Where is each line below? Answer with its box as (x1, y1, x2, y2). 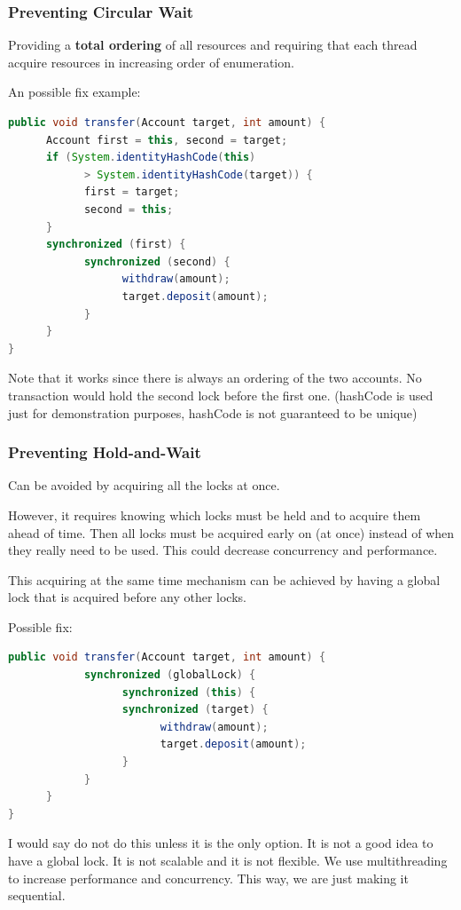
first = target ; (83, 186, 180, 199)
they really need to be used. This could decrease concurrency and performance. (8, 541, 438, 559)
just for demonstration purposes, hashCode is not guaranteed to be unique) (8, 403, 418, 422)
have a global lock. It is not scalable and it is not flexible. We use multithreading (8, 851, 448, 869)
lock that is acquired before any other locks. (8, 588, 246, 606)
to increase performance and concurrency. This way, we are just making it (8, 868, 409, 887)
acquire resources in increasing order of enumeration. (8, 52, 294, 71)
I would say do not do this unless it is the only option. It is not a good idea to (8, 834, 434, 852)
